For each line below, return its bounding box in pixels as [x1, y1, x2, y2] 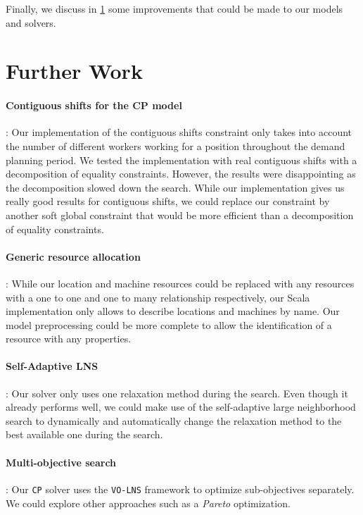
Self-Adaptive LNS [6, 359, 98, 373]
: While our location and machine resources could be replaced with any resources [6, 275, 355, 290]
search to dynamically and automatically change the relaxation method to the [6, 413, 342, 428]
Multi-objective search [6, 454, 117, 469]
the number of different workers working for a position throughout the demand [6, 138, 345, 153]
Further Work [6, 56, 143, 85]
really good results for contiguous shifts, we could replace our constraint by [6, 194, 330, 209]
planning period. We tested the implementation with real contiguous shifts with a [6, 152, 357, 167]
